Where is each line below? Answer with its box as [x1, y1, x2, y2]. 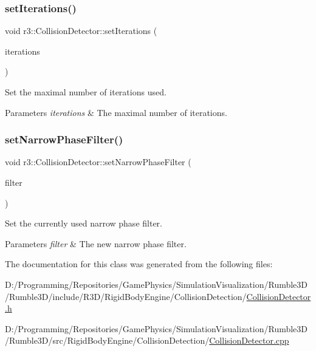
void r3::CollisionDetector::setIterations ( [5, 24, 157, 37]
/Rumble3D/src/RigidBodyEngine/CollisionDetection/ [5, 334, 210, 347]
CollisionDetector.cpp [209, 334, 289, 347]
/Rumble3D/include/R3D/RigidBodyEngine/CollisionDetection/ [5, 290, 247, 302]
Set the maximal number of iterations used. [5, 86, 167, 98]
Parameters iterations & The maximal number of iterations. [5, 106, 227, 118]
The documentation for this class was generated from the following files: [5, 257, 273, 270]
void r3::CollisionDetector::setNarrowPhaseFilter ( [5, 155, 191, 168]
